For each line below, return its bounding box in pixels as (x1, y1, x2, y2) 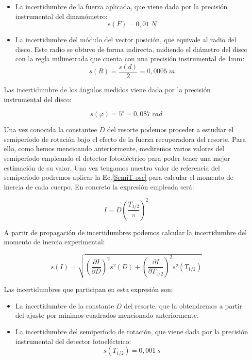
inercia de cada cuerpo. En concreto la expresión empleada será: (4, 181, 194, 191)
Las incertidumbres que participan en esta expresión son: (4, 284, 173, 294)
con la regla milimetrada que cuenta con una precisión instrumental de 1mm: (15, 53, 245, 64)
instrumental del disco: (4, 94, 72, 104)
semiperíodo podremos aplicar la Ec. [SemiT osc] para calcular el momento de (4, 172, 234, 182)
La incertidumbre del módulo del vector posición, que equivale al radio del (15, 34, 236, 45)
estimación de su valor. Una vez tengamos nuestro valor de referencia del (4, 162, 220, 172)
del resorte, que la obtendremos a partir (124, 300, 242, 310)
